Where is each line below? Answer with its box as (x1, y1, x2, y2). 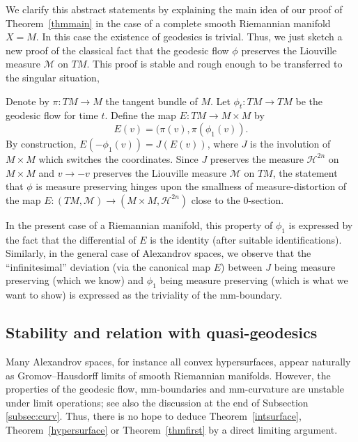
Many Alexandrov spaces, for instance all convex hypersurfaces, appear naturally (6, 354, 351, 368)
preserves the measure (210, 151, 304, 166)
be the (295, 93, 322, 108)
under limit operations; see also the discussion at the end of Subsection (6, 395, 309, 409)
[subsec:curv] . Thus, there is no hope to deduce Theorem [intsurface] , (6, 409, 302, 423)
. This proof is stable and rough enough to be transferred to (86, 56, 343, 71)
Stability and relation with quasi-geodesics (6, 322, 318, 343)
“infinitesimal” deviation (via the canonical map (6, 259, 211, 274)
